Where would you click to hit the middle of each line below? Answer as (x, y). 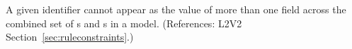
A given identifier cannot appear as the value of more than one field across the (176, 9)
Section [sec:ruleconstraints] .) (70, 37)
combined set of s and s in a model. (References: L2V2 (124, 23)
